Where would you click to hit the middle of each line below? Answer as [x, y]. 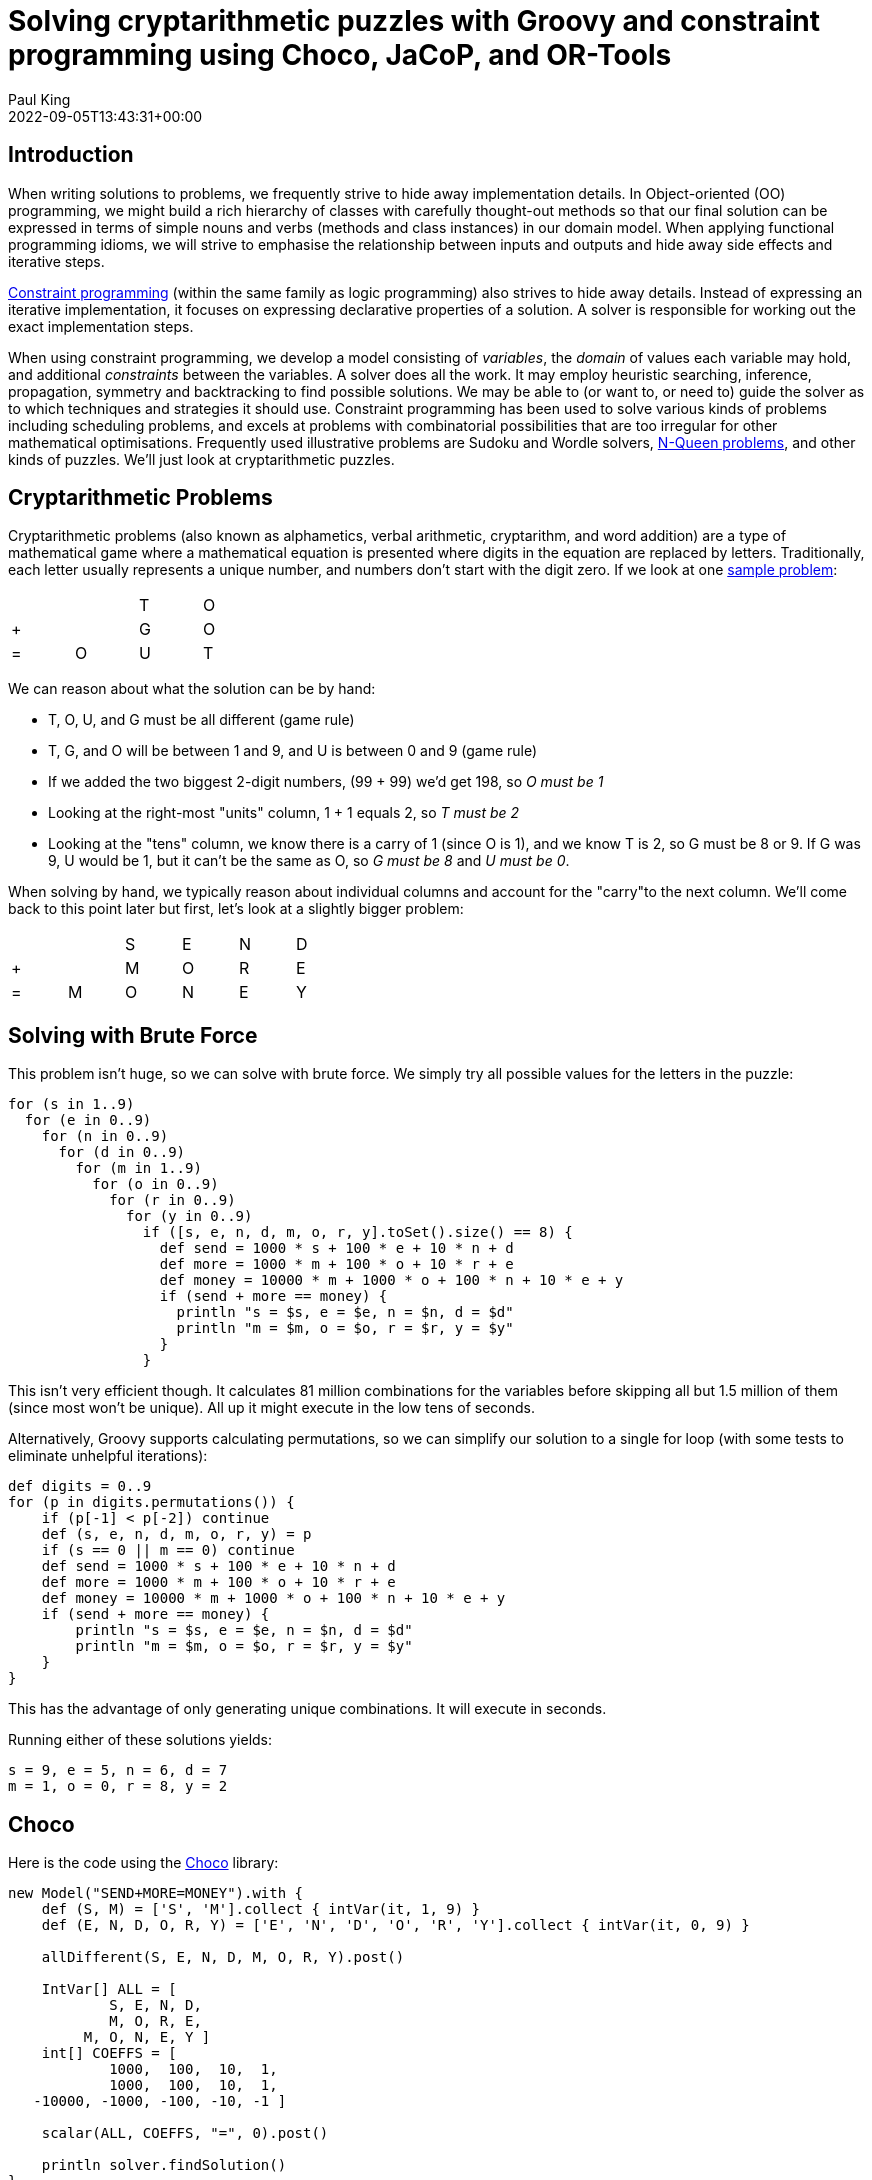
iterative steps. [56, 261]
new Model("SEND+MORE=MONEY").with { [156, 1893]
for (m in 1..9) [138, 1168]
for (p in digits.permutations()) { [151, 1502]
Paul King [39, 99]
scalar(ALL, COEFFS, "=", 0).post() [185, 2133]
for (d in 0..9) [122, 1152]
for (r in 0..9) [172, 1200]
